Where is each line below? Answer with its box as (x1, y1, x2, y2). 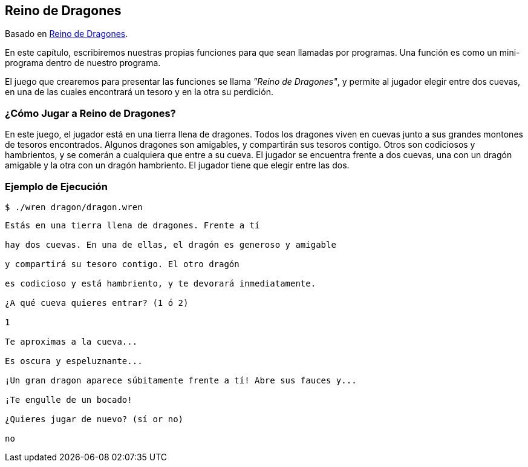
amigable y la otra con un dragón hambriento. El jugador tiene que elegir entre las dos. (5, 160, 350, 171)
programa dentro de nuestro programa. (5, 58, 161, 68)
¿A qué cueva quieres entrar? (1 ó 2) (5, 297, 189, 308)
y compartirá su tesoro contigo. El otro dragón (5, 259, 240, 269)
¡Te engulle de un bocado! (5, 394, 132, 405)
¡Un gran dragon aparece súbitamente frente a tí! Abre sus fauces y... (5, 375, 357, 385)
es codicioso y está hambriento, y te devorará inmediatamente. (5, 278, 316, 288)
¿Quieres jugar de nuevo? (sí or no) (5, 414, 184, 424)
